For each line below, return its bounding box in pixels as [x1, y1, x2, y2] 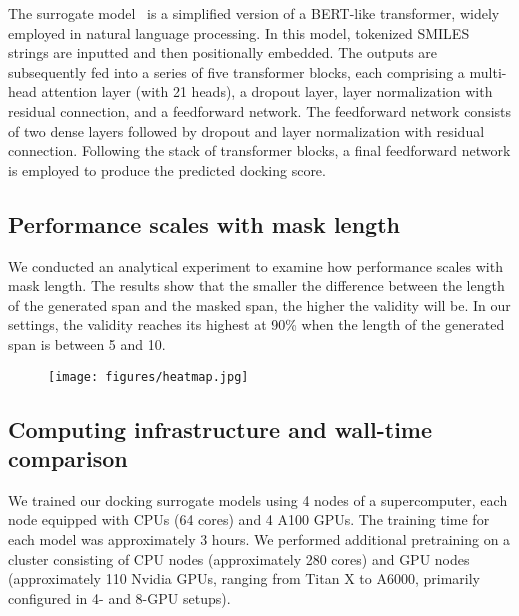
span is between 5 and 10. [8, 333, 166, 354]
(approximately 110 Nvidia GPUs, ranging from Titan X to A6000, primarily [8, 568, 480, 589]
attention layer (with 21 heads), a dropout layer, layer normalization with [41, 81, 493, 102]
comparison [8, 442, 128, 473]
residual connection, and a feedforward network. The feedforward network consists [8, 100, 512, 121]
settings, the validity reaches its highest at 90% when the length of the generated [8, 314, 505, 335]
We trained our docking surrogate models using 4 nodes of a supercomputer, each [8, 489, 508, 510]
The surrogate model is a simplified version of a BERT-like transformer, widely [8, 3, 500, 23]
